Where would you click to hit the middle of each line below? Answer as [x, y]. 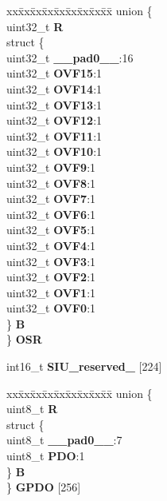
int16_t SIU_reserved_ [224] [84, 366]
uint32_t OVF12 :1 [54, 120]
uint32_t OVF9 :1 [51, 167]
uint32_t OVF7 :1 [51, 199]
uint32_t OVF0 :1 [51, 308]
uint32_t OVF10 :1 [54, 151]
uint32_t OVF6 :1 [51, 214]
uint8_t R [32, 409]
